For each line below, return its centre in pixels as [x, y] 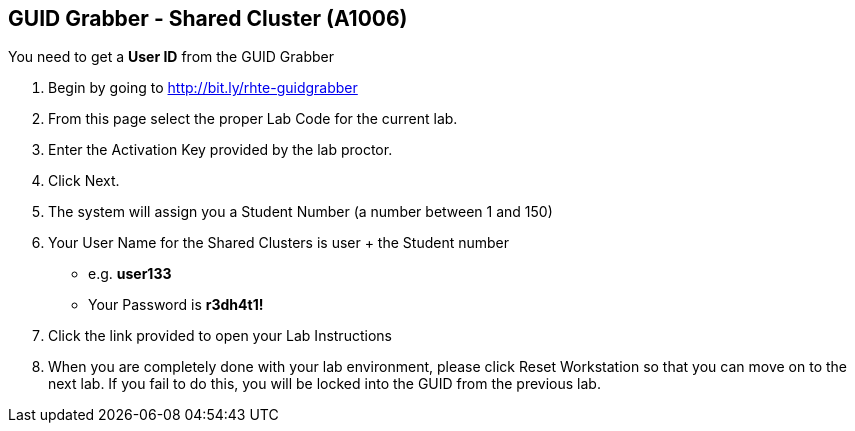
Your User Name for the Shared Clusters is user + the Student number [279, 243]
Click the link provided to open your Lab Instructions [220, 336]
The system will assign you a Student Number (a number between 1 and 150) [300, 212]
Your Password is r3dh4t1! [176, 305]
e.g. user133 [130, 274]
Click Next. [84, 181]
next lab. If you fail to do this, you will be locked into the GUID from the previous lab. [324, 384]
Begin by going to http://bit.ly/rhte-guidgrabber [203, 88]
